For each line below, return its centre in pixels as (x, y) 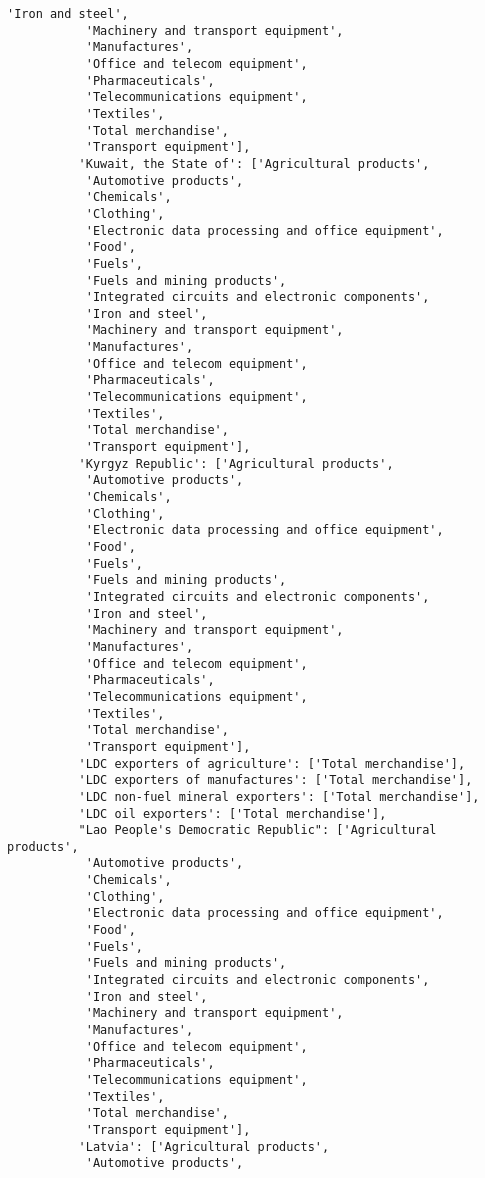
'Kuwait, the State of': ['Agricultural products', (254, 163)
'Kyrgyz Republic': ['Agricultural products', (236, 463)
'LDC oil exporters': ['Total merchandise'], (232, 813)
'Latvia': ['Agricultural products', (204, 1146)
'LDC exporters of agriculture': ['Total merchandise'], (272, 763)
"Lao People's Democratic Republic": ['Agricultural (257, 830)
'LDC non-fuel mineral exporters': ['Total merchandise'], (279, 796)
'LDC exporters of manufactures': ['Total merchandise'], (275, 780)
